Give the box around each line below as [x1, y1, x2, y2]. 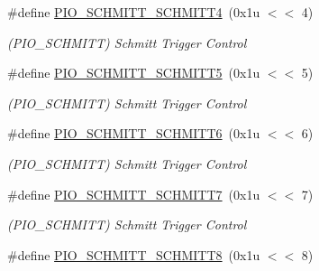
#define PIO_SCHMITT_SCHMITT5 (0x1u [7, 63, 260, 82]
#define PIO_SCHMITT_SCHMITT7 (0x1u [7, 184, 260, 203]
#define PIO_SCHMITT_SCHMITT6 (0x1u [7, 124, 260, 143]
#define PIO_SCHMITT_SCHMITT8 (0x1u [7, 245, 260, 264]
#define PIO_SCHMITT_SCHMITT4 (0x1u [7, 3, 260, 21]
